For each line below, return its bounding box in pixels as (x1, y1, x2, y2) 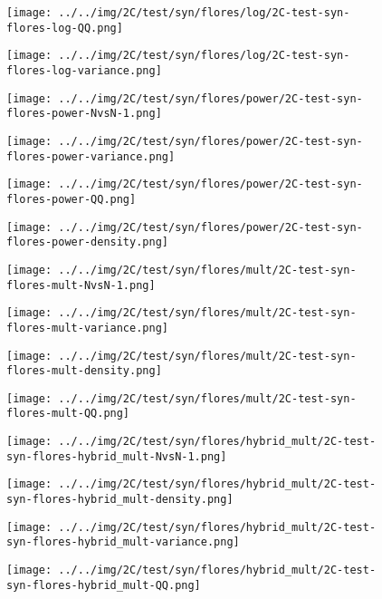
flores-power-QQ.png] (6, 192, 137, 206)
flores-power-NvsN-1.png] (6, 107, 162, 121)
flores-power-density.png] (6, 236, 168, 249)
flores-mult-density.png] (6, 364, 162, 378)
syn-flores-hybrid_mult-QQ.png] (6, 578, 201, 592)
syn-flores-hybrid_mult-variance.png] (6, 536, 240, 549)
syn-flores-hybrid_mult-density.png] (6, 493, 234, 507)
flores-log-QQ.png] (6, 21, 123, 34)
